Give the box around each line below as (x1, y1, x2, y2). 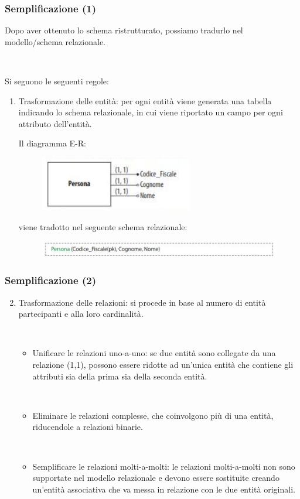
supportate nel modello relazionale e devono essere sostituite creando (32, 471, 279, 484)
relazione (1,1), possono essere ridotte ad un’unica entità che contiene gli (32, 358, 294, 371)
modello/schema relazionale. (5, 35, 105, 47)
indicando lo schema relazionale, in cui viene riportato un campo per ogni (18, 106, 283, 118)
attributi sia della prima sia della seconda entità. (32, 370, 207, 382)
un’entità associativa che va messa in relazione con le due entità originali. (32, 483, 295, 495)
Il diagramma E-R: (18, 137, 86, 149)
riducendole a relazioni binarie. (32, 421, 143, 433)
